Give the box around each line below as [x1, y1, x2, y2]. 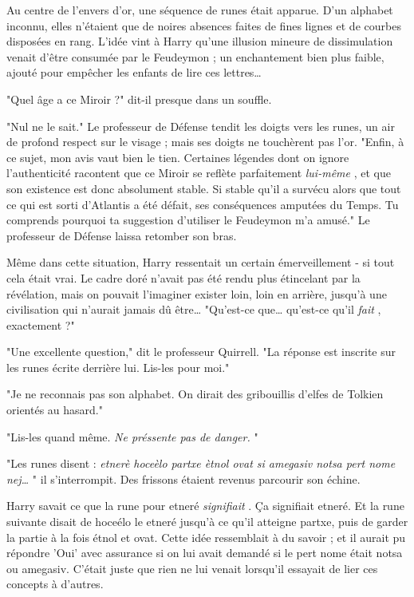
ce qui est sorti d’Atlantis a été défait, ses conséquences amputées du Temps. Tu [6, 196, 399, 212]
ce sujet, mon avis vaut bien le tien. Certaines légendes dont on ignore [6, 148, 349, 165]
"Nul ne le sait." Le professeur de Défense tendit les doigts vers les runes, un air [6, 117, 395, 134]
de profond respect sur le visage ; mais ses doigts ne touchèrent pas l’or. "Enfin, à [6, 133, 404, 150]
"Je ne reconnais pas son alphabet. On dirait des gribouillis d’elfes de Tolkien [6, 385, 384, 402]
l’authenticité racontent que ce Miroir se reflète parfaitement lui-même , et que [6, 164, 391, 181]
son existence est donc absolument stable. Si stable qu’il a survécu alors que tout [6, 180, 401, 196]
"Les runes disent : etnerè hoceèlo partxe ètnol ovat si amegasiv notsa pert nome [6, 455, 396, 472]
